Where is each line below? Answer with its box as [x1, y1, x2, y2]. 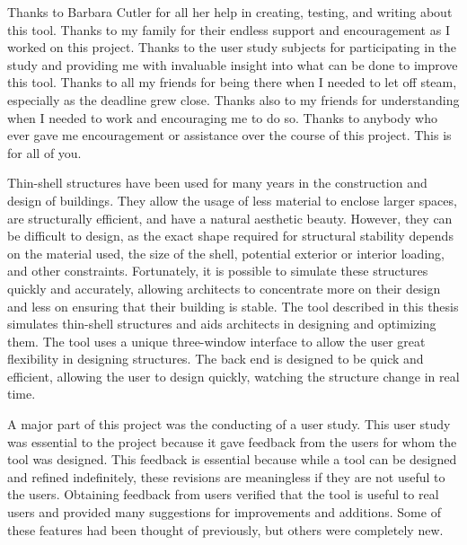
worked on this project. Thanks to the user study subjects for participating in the [7, 38, 457, 57]
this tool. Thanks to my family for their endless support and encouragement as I [7, 20, 450, 39]
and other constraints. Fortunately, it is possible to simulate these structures [7, 261, 428, 280]
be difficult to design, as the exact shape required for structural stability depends [7, 226, 454, 245]
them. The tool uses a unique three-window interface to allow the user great [7, 331, 426, 350]
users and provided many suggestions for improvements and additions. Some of [7, 503, 441, 522]
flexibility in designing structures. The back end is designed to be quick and [7, 349, 424, 368]
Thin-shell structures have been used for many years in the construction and [7, 173, 427, 192]
